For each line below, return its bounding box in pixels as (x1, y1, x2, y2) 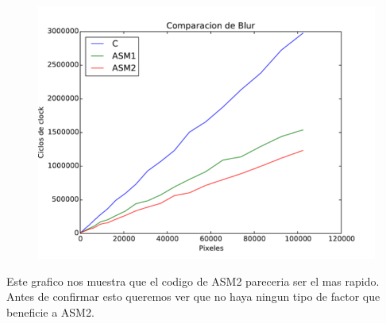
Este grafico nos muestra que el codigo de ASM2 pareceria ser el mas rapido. (6, 272, 380, 289)
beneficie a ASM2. (6, 303, 95, 320)
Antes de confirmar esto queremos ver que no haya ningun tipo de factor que (6, 288, 380, 305)
